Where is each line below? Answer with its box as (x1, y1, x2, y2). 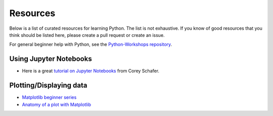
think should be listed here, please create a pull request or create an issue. (9, 32, 165, 38)
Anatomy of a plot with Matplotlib (22, 101, 91, 107)
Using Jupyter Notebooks (9, 54, 92, 63)
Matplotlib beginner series (22, 94, 77, 100)
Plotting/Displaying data (9, 81, 87, 90)
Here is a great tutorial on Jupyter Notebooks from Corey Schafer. (22, 68, 159, 74)
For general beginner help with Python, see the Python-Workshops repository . (9, 41, 172, 47)
